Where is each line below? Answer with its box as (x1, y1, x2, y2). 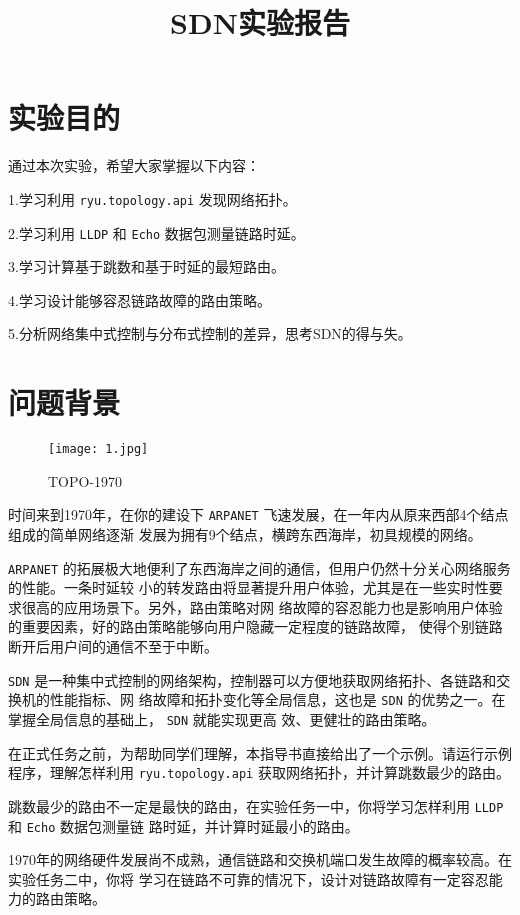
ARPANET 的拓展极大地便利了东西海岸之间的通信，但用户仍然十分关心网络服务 (8, 557, 511, 578)
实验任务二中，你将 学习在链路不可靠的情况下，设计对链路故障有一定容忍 (8, 868, 489, 889)
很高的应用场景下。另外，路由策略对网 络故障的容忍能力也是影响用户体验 (21, 596, 503, 617)
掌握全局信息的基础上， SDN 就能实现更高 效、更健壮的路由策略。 (8, 708, 436, 729)
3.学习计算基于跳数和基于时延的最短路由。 (8, 256, 285, 277)
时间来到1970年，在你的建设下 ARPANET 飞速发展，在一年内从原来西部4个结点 (8, 504, 509, 525)
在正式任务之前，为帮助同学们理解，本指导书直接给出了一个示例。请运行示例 (8, 742, 512, 763)
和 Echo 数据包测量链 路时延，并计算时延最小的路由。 (8, 815, 359, 836)
